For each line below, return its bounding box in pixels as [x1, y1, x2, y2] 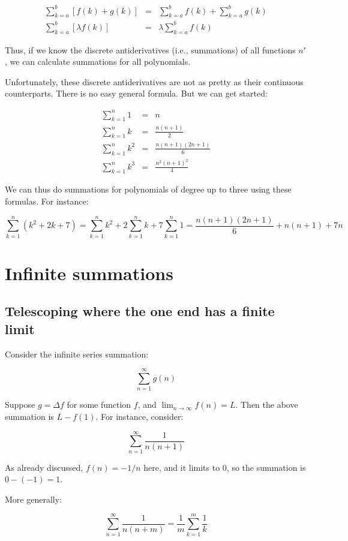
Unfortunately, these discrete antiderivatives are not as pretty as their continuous [5, 75, 304, 88]
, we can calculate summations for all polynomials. [5, 55, 191, 68]
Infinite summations [5, 260, 173, 285]
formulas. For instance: [5, 194, 89, 207]
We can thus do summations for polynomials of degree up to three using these [5, 183, 292, 196]
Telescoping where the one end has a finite [5, 302, 275, 320]
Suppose [5, 398, 35, 411]
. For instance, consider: [95, 410, 184, 422]
